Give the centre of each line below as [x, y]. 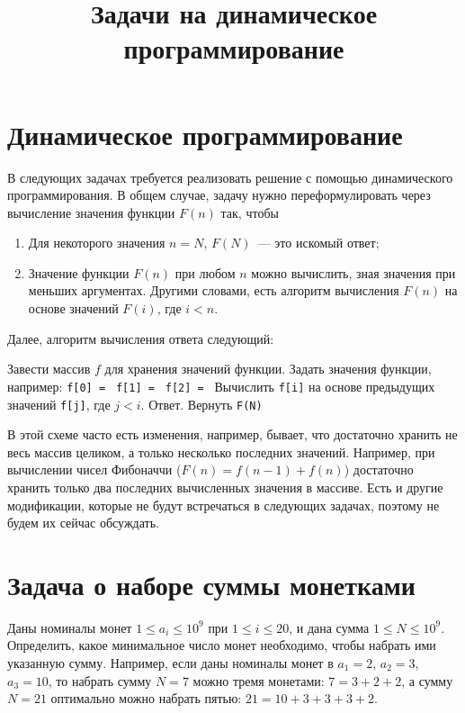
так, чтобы [250, 212]
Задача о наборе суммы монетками [211, 584]
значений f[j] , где [59, 404]
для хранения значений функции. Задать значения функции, [268, 369]
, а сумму [427, 680]
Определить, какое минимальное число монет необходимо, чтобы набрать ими [222, 645]
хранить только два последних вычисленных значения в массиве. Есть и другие [225, 487]
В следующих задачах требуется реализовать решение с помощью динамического [230, 177]
